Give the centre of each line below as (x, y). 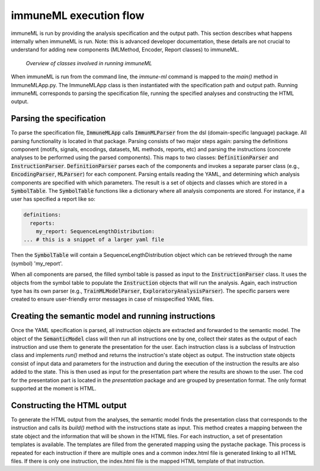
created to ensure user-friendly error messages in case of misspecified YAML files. (113, 299)
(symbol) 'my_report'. (37, 263)
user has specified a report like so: (53, 199)
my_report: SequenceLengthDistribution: (95, 232)
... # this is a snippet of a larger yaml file (94, 240)
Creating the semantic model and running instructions (113, 316)
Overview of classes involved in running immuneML (89, 63)
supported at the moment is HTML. (54, 389)
